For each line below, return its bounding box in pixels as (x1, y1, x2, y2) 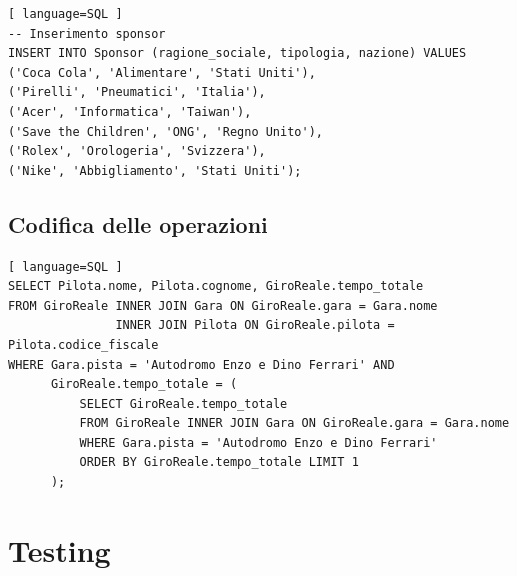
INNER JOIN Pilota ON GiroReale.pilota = (115, 318, 395, 333)
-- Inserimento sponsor (8, 26, 166, 41)
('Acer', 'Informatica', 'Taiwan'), (8, 104, 252, 119)
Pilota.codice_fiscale (8, 337, 159, 352)
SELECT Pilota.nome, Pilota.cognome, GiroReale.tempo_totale (8, 279, 424, 294)
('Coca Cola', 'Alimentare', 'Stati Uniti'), (8, 65, 316, 80)
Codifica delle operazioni (8, 208, 268, 239)
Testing (8, 529, 111, 570)
